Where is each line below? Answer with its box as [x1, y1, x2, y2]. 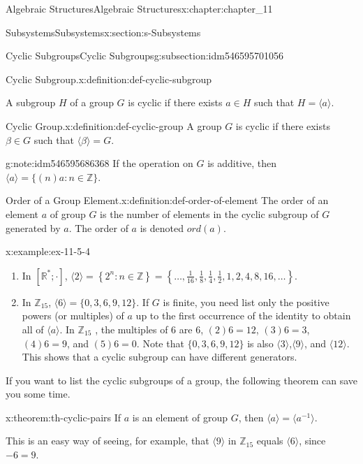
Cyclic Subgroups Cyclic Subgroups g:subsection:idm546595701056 [6, 48, 283, 63]
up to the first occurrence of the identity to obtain [135, 308, 351, 323]
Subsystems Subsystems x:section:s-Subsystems [6, 24, 201, 39]
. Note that [136, 335, 184, 350]
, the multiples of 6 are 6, [95, 321, 204, 336]
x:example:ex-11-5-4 [6, 244, 90, 259]
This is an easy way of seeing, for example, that [6, 433, 209, 448]
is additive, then [207, 156, 277, 171]
